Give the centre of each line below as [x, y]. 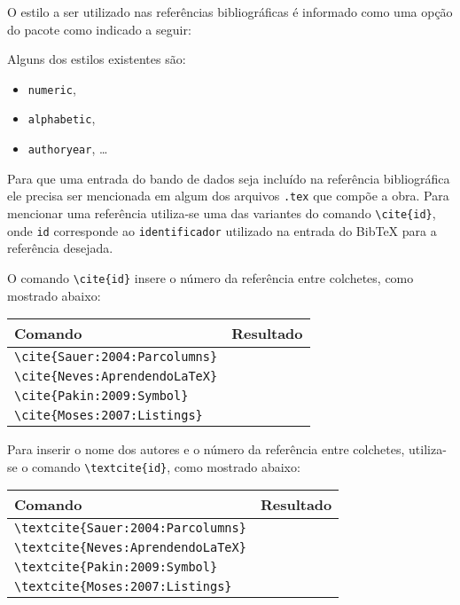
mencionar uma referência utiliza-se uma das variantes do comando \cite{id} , [222, 213]
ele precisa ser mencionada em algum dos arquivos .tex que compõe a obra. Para [228, 196]
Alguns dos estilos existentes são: [97, 59]
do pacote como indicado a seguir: [99, 29]
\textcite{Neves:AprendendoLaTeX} [130, 548]
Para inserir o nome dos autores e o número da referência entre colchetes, [206, 449]
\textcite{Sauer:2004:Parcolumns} [130, 528]
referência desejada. [60, 248]
